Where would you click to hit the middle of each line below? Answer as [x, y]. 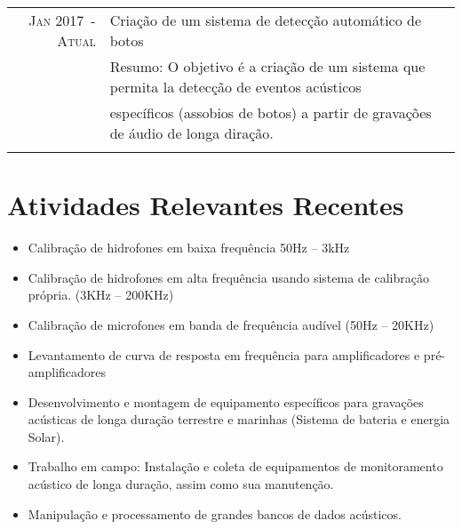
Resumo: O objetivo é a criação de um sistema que [267, 66]
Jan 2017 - [62, 20]
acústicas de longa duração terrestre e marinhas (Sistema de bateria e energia [239, 419]
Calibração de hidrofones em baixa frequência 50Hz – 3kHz [189, 248]
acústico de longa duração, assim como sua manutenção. [181, 484]
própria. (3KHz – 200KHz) [101, 295]
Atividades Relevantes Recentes [206, 205]
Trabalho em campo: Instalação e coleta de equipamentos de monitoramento [235, 466]
